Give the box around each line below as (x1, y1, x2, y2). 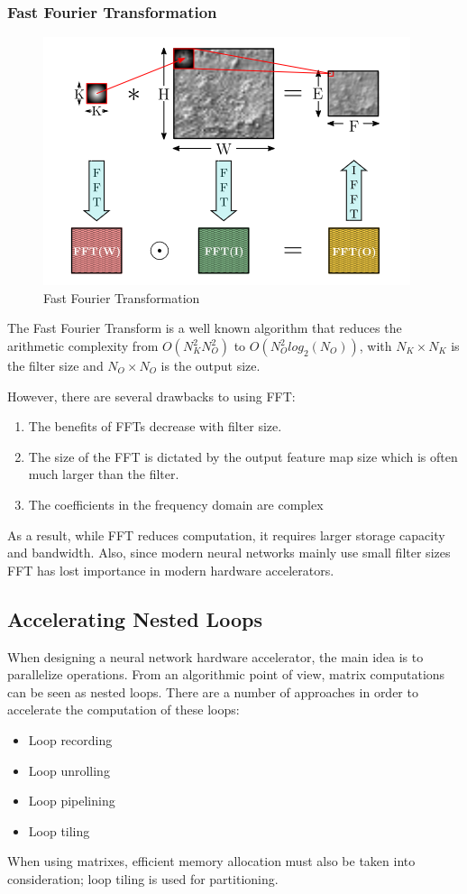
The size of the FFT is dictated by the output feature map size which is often (28, 447, 458, 465)
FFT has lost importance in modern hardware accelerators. (7, 560, 334, 579)
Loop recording (28, 730, 113, 749)
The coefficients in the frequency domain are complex (28, 494, 324, 513)
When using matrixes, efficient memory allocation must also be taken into (7, 852, 416, 871)
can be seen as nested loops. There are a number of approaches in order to (7, 682, 418, 701)
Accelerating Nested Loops (7, 604, 262, 632)
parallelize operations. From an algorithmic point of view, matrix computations (7, 665, 445, 684)
